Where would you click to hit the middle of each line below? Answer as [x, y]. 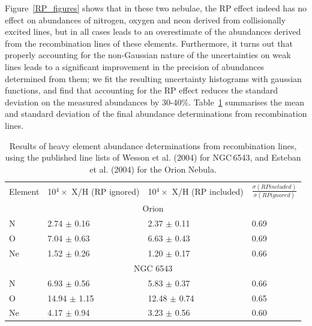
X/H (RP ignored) [106, 191]
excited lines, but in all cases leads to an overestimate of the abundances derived [153, 31]
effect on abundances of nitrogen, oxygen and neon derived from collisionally [145, 19]
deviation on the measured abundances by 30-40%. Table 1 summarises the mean [154, 102]
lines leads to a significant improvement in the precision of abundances [135, 66]
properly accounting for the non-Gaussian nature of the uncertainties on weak [148, 55]
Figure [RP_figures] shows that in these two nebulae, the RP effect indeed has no [156, 8]
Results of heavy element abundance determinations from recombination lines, [153, 145]
